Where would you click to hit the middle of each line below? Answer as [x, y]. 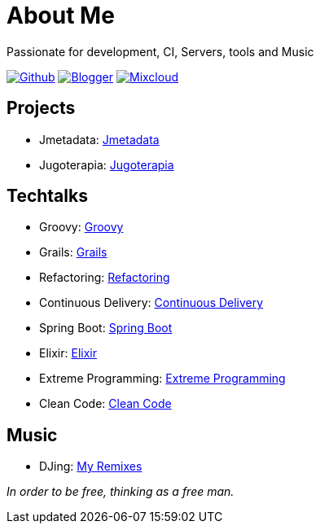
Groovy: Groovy [81, 227]
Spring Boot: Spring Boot [106, 328]
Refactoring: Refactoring [105, 278]
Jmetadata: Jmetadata [99, 139]
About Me [61, 15]
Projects [41, 108]
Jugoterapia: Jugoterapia [107, 164]
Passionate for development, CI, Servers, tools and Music [160, 51]
